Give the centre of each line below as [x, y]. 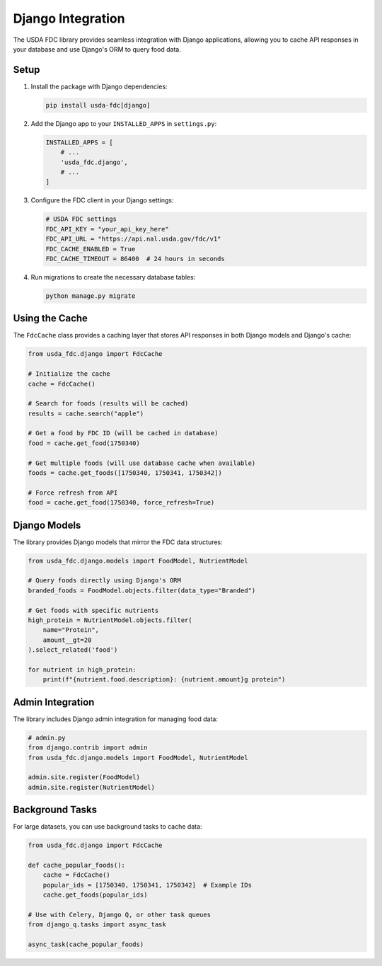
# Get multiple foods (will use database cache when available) [142, 463]
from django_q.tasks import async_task [97, 925]
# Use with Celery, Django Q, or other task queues [120, 915]
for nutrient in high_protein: [82, 669]
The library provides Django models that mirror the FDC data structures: [118, 542]
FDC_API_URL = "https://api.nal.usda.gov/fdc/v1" [133, 239]
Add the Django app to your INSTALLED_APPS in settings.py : [124, 123]
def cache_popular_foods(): [76, 866]
